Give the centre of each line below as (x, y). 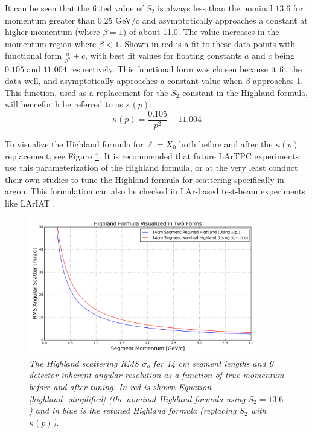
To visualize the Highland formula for (74, 143)
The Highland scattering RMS (84, 363)
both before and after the (226, 143)
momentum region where (51, 43)
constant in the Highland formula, (245, 92)
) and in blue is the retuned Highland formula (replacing (133, 410)
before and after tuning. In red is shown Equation (120, 386)
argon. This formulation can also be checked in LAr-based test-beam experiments (155, 191)
